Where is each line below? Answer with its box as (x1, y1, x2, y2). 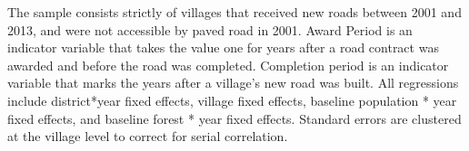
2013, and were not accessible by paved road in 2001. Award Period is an (7, 20, 413, 39)
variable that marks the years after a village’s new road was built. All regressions (7, 73, 459, 92)
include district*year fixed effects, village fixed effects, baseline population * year (7, 90, 457, 109)
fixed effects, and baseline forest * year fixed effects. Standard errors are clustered (7, 109, 462, 127)
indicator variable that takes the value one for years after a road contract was (7, 38, 439, 57)
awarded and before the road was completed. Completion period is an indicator (7, 55, 449, 74)
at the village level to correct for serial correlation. (7, 127, 288, 146)
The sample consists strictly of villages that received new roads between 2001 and (7, 3, 462, 21)
